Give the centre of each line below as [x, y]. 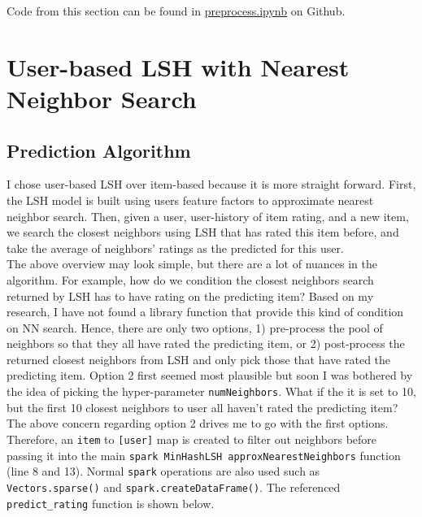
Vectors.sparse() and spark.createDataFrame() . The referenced [174, 487]
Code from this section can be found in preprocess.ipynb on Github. [176, 11]
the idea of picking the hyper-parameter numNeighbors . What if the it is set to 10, [211, 391]
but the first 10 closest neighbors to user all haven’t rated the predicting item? [202, 407]
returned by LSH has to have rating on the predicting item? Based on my [190, 295]
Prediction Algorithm [99, 150]
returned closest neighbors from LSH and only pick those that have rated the [199, 359]
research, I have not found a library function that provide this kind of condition [205, 312]
